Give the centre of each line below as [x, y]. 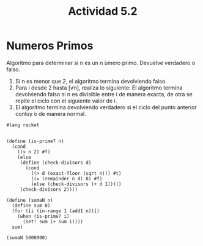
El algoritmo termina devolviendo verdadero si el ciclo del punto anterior [106, 107]
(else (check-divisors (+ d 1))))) [76, 184]
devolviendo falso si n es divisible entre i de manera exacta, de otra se [104, 94]
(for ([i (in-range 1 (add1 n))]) [56, 211]
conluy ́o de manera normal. [51, 113]
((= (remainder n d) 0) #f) [67, 179]
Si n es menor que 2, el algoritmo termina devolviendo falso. [91, 81]
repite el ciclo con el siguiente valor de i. [66, 101]
